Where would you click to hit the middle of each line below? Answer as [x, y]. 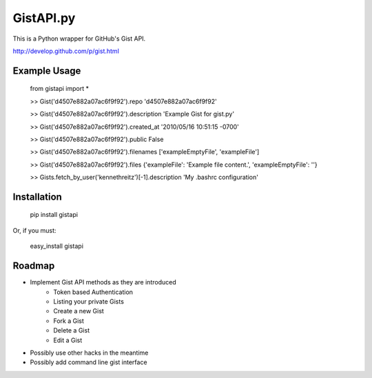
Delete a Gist [71, 330]
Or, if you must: [34, 230]
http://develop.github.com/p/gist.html [66, 51]
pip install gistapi [54, 215]
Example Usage [47, 71]
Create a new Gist [79, 311]
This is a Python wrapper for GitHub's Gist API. [79, 39]
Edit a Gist [68, 340]
